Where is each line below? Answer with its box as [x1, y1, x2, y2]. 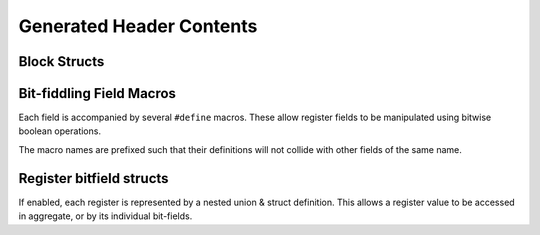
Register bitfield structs [18, 170, 169, 187]
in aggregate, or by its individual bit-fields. [18, 210, 193, 222]
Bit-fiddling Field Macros [18, 85, 177, 102]
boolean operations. [18, 125, 102, 137]
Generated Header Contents [18, 15, 258, 37]
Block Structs [18, 53, 105, 70]
